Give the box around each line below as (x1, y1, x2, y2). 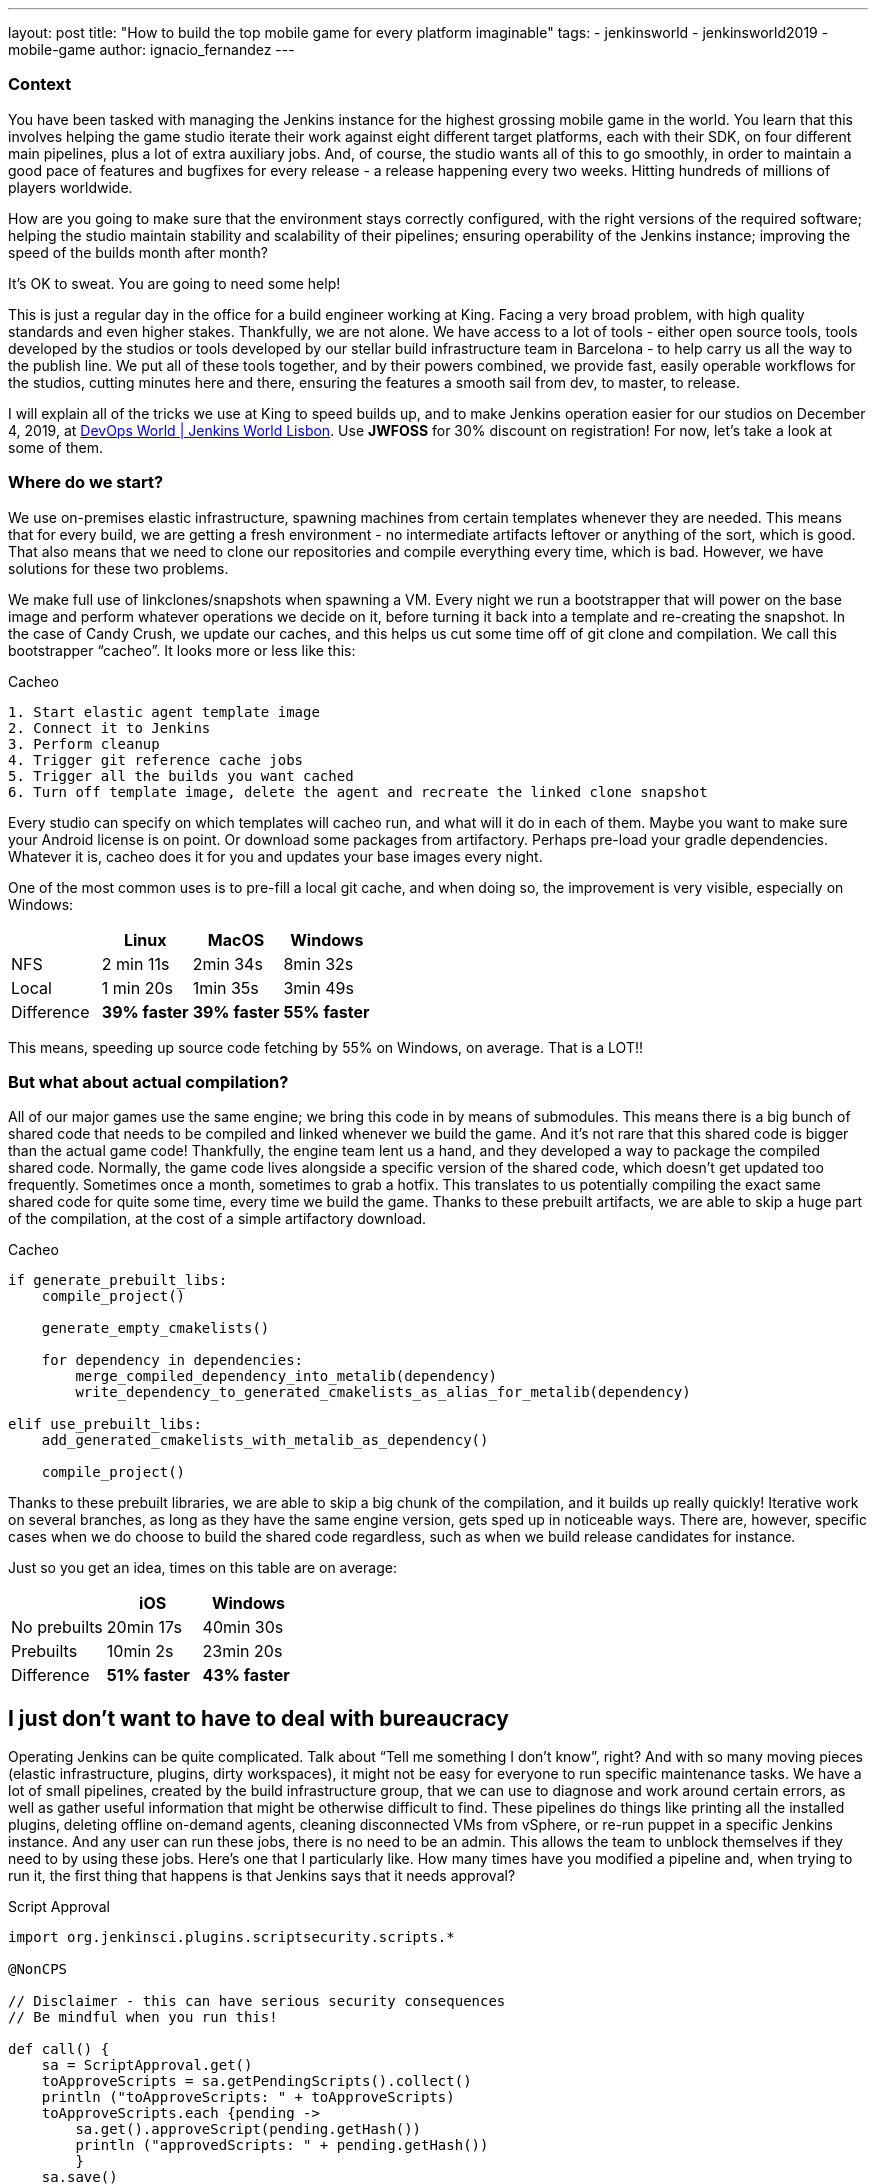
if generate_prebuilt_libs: (8, 1272, 228, 1289)
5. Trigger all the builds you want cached (8, 767, 354, 784)
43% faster (202, 1665, 290, 1686)
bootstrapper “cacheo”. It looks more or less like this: (8, 641, 356, 659)
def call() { (8, 2041, 110, 2058)
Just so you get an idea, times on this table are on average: (8, 1559, 397, 1577)
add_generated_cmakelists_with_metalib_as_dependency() (41, 1432, 489, 1449)
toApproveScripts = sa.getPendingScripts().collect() (41, 2073, 472, 2090)
